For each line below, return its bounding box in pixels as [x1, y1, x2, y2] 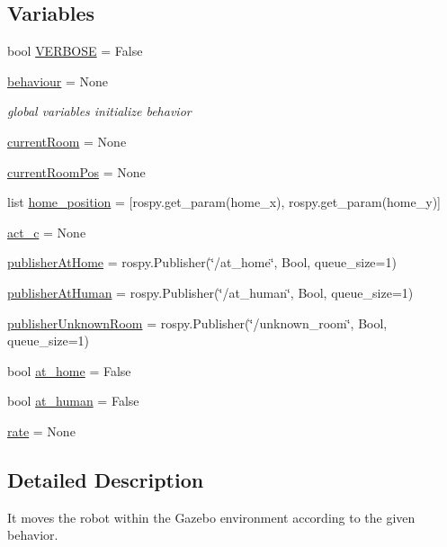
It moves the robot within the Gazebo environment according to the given [7, 507, 416, 526]
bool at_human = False [7, 391, 139, 410]
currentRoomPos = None [7, 162, 146, 181]
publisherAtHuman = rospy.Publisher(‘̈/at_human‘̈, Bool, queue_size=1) [7, 282, 414, 301]
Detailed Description [7, 465, 204, 493]
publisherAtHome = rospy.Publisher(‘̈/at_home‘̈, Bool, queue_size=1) [7, 253, 397, 272]
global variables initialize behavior [7, 102, 192, 121]
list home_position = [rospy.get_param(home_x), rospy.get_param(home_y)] [7, 193, 441, 211]
